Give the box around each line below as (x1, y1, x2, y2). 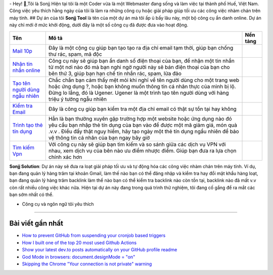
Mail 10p (12, 47, 32, 54)
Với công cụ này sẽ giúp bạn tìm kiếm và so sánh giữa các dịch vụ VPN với (48, 141, 226, 148)
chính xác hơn (48, 153, 82, 161)
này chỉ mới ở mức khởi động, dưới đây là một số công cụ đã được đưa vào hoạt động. (9, 22, 189, 28)
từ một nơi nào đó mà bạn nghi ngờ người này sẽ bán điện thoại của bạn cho (48, 63, 230, 70)
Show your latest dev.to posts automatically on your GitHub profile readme (22, 247, 177, 253)
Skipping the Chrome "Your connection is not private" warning (22, 261, 152, 267)
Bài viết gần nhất (9, 219, 63, 228)
